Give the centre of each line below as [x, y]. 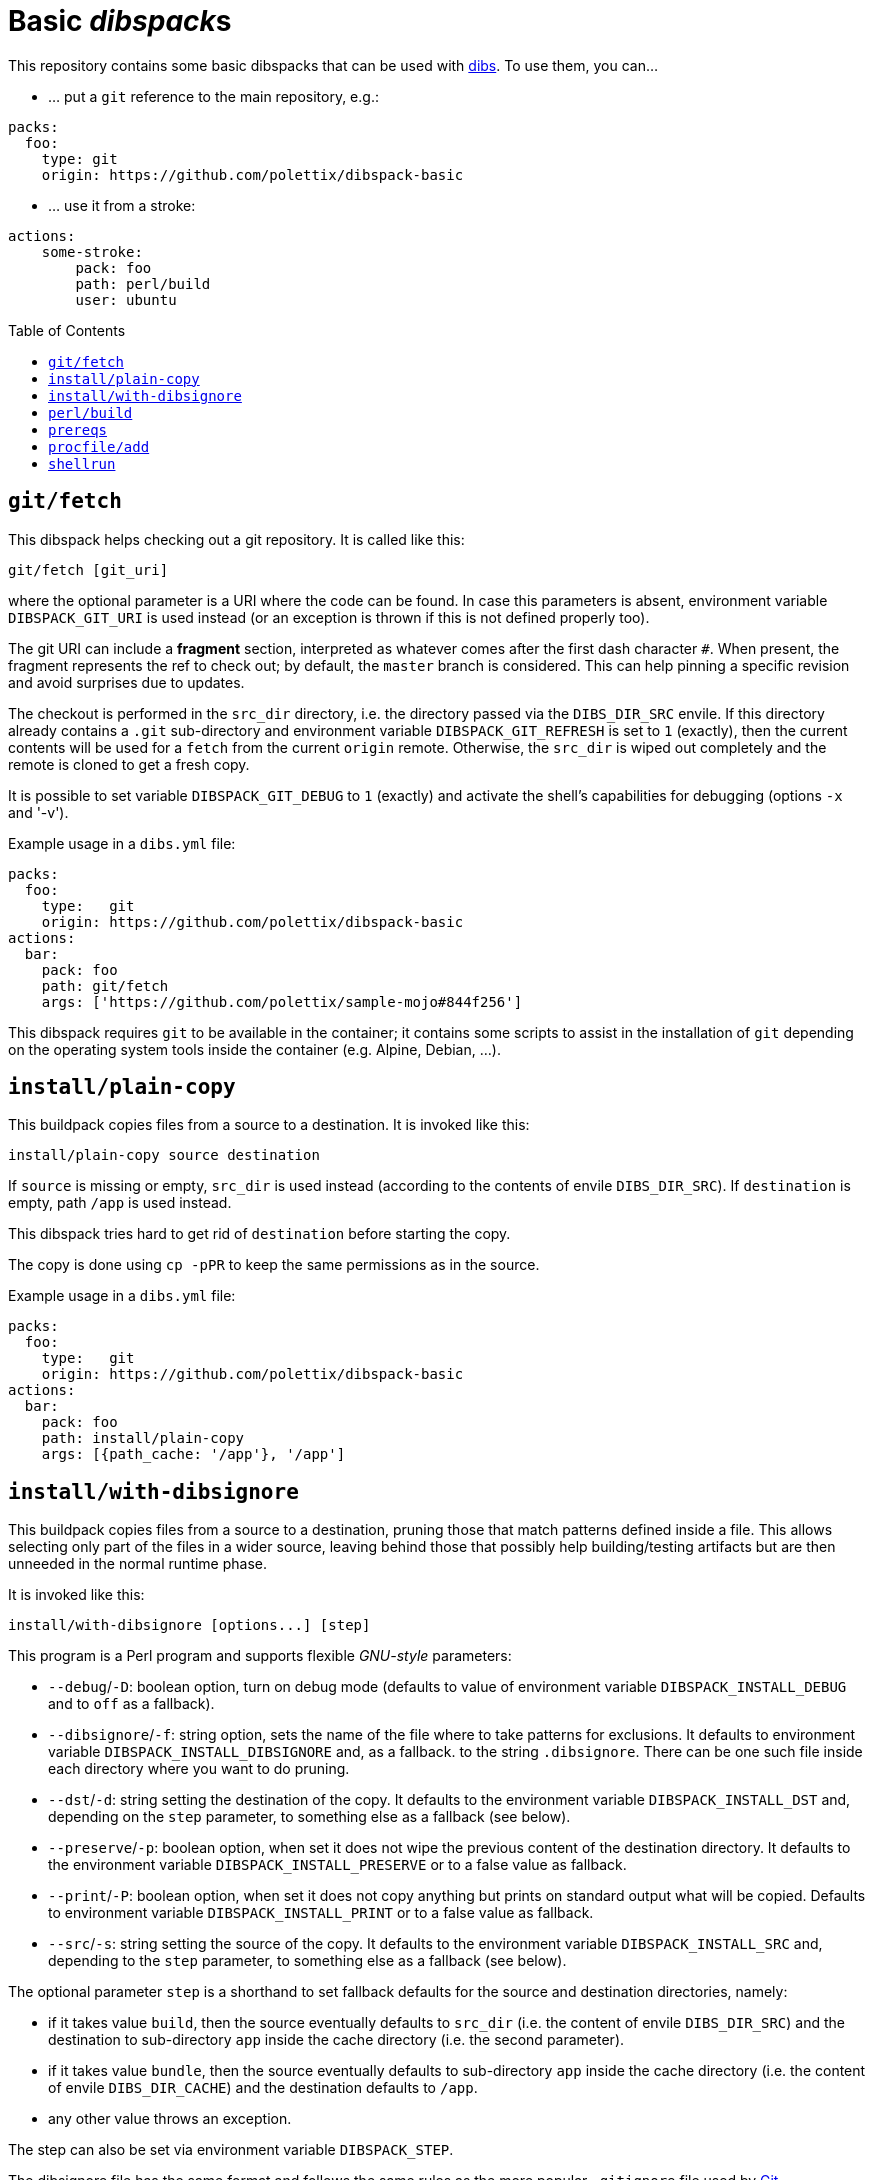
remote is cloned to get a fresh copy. [129, 764]
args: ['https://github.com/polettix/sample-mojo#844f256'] [282, 1001]
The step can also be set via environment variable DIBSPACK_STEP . [231, 2150]
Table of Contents [67, 330]
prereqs [78, 429]
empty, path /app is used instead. [120, 1203]
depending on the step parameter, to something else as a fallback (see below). [309, 1817]
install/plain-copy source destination [164, 1155]
